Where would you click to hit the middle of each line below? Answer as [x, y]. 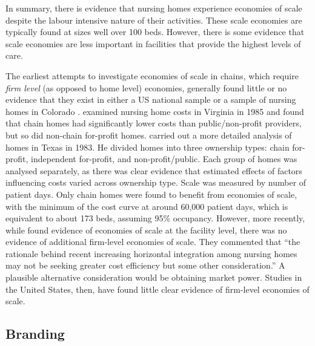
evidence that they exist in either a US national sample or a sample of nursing [151, 100]
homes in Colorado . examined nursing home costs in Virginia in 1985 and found [155, 111]
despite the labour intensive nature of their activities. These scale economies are [154, 20]
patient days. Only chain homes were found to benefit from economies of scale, [151, 194]
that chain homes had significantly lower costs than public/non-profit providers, [154, 123]
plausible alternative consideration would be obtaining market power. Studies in [154, 277]
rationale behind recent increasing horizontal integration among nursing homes [151, 253]
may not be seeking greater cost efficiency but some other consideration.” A [145, 265]
